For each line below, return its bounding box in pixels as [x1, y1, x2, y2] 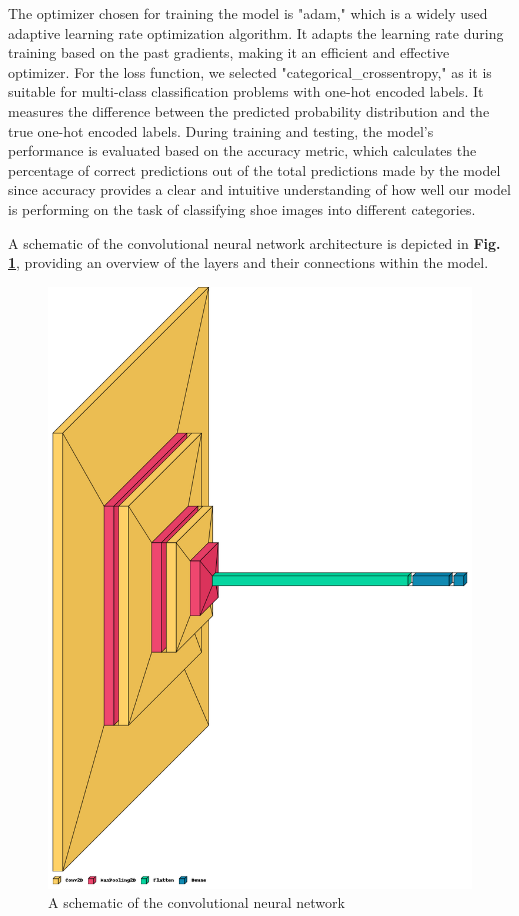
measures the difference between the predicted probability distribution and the [8, 100, 490, 121]
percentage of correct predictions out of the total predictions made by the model [8, 159, 501, 180]
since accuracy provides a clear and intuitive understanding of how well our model [8, 179, 511, 200]
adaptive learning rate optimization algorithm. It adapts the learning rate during [8, 22, 504, 43]
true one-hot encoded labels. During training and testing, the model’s [8, 120, 434, 141]
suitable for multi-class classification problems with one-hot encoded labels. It [8, 81, 484, 102]
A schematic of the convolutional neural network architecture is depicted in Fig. [8, 232, 501, 253]
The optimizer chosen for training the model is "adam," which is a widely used [8, 3, 488, 23]
